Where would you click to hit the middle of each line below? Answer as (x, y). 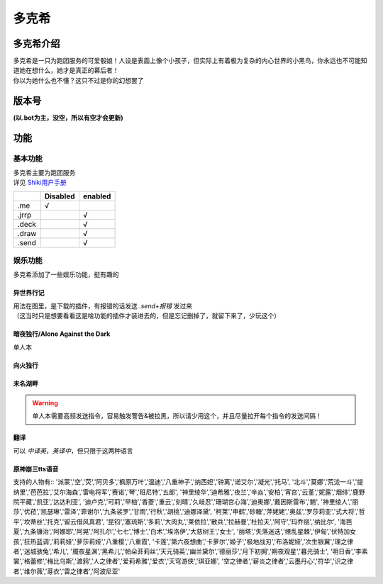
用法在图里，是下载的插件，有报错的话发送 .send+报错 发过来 (103, 305)
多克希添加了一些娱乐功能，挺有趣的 (66, 275)
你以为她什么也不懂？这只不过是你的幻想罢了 (78, 80)
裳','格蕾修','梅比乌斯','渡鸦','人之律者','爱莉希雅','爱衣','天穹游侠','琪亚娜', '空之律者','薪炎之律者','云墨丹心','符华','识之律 (183, 561)
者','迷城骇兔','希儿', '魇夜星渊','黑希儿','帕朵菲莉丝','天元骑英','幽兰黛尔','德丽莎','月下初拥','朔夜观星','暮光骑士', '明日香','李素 (190, 551)
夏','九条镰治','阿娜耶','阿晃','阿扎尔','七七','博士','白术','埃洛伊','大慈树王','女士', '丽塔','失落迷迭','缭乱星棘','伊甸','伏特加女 (185, 532)
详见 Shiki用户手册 (40, 182)
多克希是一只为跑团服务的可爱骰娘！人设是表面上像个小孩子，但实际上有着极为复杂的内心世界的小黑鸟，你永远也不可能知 (190, 61)
